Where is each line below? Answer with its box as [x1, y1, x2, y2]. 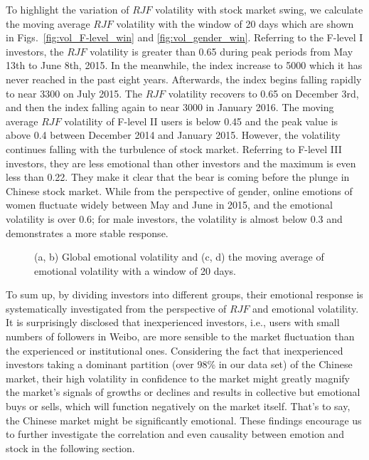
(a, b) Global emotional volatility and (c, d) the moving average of [34, 249, 324, 264]
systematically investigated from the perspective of [6, 300, 227, 315]
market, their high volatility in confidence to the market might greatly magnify [6, 370, 350, 385]
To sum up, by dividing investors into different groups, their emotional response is [6, 287, 363, 302]
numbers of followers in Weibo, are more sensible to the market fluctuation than [6, 329, 355, 344]
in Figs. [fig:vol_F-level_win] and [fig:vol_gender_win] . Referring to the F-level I [6, 30, 363, 45]
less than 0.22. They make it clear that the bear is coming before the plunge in [6, 169, 350, 184]
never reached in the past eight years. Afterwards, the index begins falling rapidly [6, 71, 362, 86]
